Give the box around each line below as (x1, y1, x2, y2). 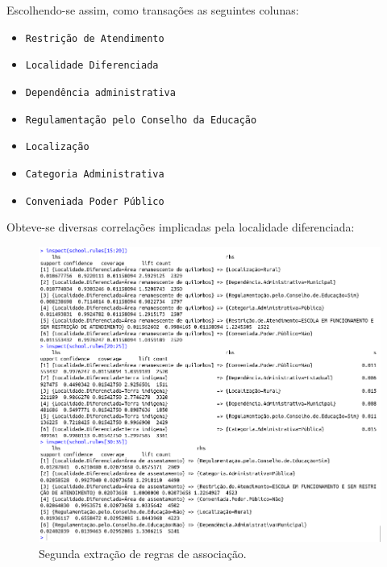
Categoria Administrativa (25, 168, 164, 180)
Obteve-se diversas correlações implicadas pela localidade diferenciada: (6, 219, 355, 236)
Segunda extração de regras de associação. (39, 544, 247, 561)
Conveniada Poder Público (25, 195, 164, 207)
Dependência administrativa (25, 86, 176, 98)
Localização (25, 141, 89, 153)
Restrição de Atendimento (25, 32, 164, 44)
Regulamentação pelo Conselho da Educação (25, 114, 257, 126)
